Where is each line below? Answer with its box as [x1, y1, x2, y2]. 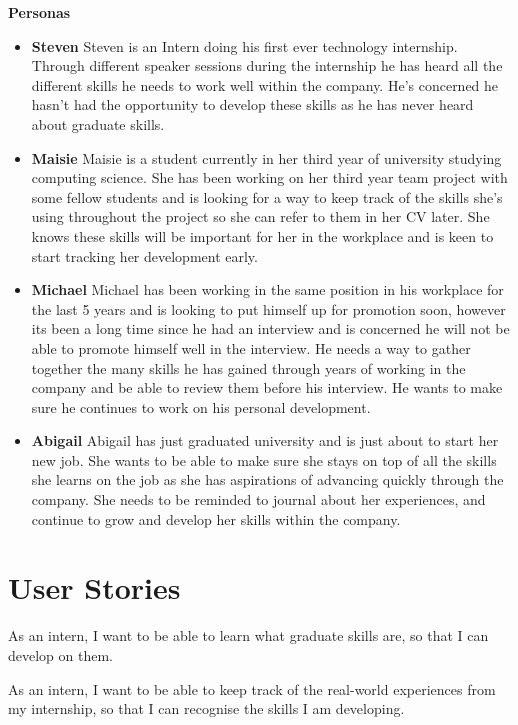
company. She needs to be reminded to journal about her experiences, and [31, 489, 486, 510]
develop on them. [8, 644, 113, 665]
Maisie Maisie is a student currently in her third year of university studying [31, 147, 502, 168]
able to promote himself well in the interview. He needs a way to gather [31, 337, 471, 358]
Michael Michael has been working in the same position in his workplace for [31, 279, 504, 300]
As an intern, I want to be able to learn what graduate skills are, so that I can [8, 625, 489, 646]
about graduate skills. [31, 113, 165, 134]
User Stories [8, 567, 181, 608]
